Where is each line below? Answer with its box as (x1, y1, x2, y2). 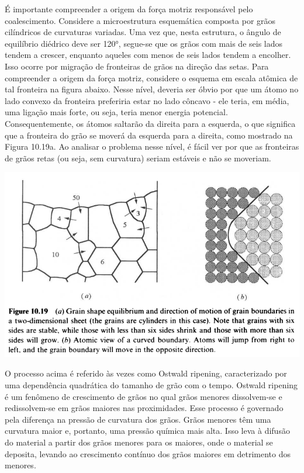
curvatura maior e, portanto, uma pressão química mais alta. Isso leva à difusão (5, 424, 290, 437)
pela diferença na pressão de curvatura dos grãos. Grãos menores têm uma (5, 413, 271, 425)
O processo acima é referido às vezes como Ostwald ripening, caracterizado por (5, 367, 287, 379)
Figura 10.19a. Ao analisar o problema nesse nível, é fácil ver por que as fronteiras (5, 140, 299, 153)
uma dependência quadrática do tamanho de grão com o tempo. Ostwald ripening (5, 379, 298, 391)
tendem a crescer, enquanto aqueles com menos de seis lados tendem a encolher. (5, 49, 291, 61)
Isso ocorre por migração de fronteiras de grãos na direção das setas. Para (5, 60, 269, 72)
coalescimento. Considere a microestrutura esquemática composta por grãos (5, 14, 276, 26)
